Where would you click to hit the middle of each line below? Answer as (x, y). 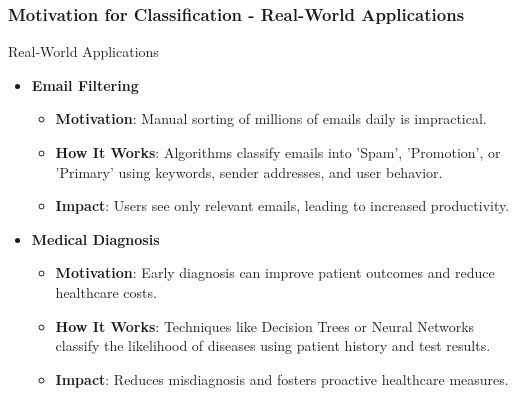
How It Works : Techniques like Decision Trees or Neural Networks (265, 325)
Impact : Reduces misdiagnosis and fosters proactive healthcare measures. (282, 378)
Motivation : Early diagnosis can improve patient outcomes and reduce (275, 272)
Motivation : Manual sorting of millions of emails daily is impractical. (271, 118)
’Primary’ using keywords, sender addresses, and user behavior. (249, 171)
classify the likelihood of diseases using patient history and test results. (273, 345)
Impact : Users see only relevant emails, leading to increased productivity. (282, 205)
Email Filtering (85, 84)
